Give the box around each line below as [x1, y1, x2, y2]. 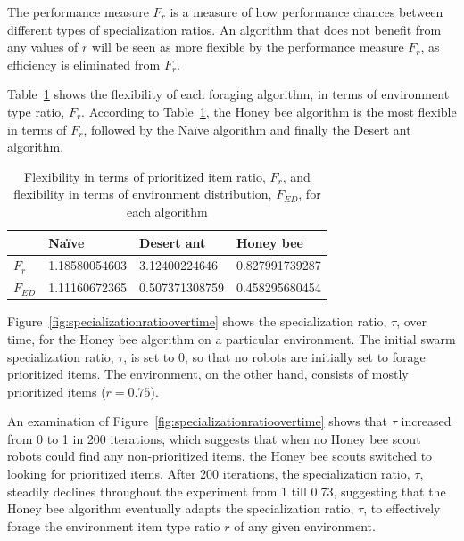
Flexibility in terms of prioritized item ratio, [24, 167, 266, 185]
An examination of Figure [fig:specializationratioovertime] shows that [7, 412, 388, 430]
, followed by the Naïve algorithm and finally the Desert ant [83, 119, 411, 138]
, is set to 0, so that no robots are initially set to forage [123, 347, 426, 365]
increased [401, 412, 452, 430]
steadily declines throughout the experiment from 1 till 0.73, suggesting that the [7, 481, 446, 500]
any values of [7, 37, 79, 56]
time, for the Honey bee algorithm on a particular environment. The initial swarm [7, 329, 456, 348]
